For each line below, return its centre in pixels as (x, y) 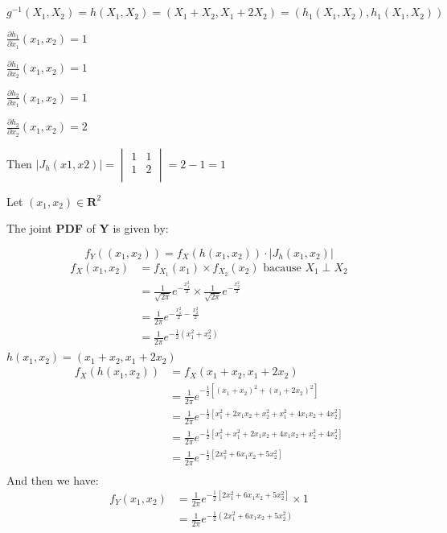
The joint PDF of (51, 228)
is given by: (141, 228)
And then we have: (53, 479)
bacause (282, 269)
